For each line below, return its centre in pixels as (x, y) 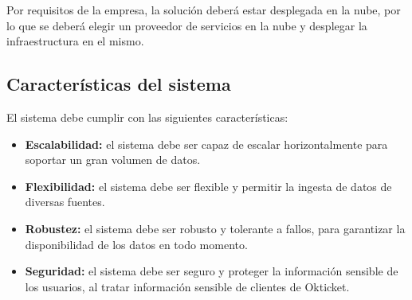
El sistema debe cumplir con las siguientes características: (147, 117)
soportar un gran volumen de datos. (113, 160)
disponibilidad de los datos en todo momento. (136, 244)
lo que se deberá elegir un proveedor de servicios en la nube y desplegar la (187, 25)
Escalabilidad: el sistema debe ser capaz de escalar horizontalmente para (206, 144)
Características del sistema (119, 84)
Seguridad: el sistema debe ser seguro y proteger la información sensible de (212, 271)
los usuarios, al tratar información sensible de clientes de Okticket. (187, 286)
